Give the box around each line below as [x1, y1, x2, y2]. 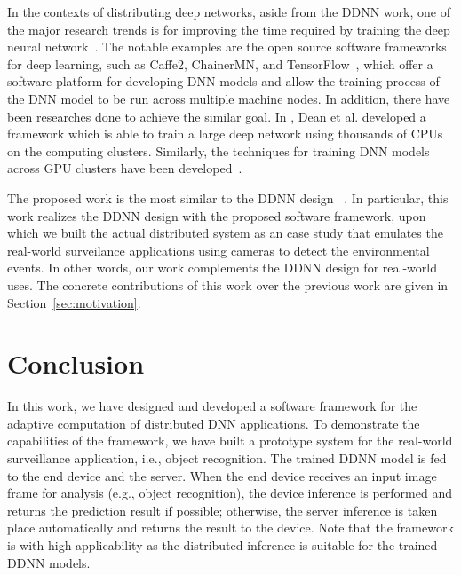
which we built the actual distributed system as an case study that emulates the [7, 224, 443, 242]
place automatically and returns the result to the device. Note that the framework [7, 518, 454, 537]
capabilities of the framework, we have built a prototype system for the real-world [7, 431, 453, 450]
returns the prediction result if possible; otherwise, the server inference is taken [7, 500, 438, 519]
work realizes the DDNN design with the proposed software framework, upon [7, 206, 426, 224]
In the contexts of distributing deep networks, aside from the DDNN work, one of [7, 3, 451, 20]
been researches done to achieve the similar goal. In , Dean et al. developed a [7, 106, 426, 125]
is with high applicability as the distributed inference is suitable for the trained [7, 535, 438, 554]
